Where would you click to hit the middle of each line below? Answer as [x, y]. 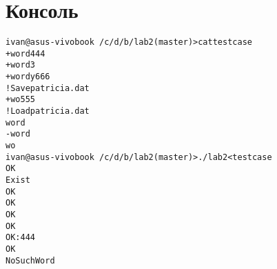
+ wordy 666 [28, 77]
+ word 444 [25, 53]
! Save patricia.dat [48, 88]
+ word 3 [20, 65]
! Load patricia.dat [48, 111]
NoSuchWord [30, 260]
